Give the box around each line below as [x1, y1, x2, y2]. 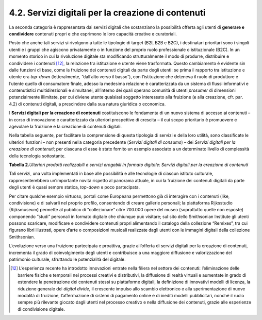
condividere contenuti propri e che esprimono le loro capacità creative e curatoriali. [9, 31, 177, 36]
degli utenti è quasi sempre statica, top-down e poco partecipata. [9, 185, 140, 190]
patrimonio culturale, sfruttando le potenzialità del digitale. [9, 256, 126, 262]
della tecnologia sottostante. [9, 153, 66, 159]
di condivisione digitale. [17, 306, 65, 312]
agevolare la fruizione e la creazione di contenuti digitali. [9, 124, 122, 130]
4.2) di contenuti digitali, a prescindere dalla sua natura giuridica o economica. [9, 101, 166, 107]
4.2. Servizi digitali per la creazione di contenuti [9, 7, 206, 18]
